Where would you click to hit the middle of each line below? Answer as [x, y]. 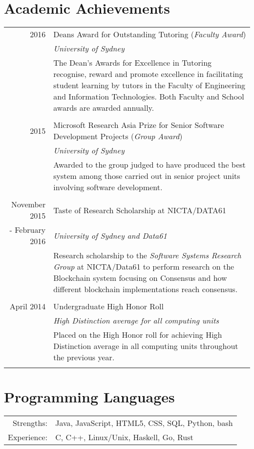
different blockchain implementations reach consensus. [146, 289]
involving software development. [108, 187]
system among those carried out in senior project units [147, 176]
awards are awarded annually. [104, 108]
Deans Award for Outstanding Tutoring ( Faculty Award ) [150, 34]
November [28, 204]
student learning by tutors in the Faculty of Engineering [149, 85]
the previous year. [84, 357]
